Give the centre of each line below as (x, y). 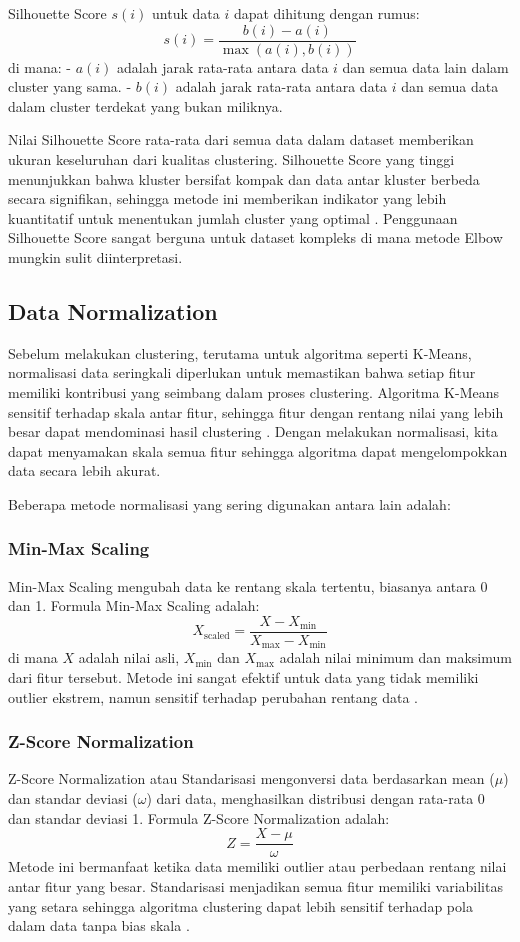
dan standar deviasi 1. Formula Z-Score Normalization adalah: (199, 817)
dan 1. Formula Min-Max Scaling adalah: (134, 605)
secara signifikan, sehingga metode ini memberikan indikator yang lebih (227, 198)
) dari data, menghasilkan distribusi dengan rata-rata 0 (315, 798)
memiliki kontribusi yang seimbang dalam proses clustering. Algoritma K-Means (254, 391)
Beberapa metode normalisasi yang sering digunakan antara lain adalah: (229, 503)
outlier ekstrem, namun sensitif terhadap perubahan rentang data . (213, 696)
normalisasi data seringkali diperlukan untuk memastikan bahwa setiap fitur (242, 372)
